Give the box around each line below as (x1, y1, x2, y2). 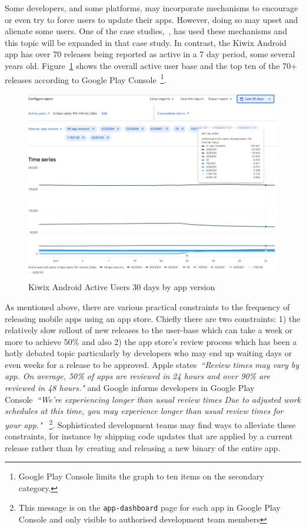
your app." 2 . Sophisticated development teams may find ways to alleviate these (5, 416, 296, 431)
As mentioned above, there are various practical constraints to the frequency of (5, 300, 290, 313)
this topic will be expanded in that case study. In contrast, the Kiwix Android (5, 36, 287, 48)
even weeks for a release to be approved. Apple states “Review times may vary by (5, 358, 300, 370)
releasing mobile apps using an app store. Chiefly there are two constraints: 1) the (5, 312, 301, 324)
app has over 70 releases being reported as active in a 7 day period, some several (5, 48, 295, 60)
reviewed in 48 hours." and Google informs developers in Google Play (5, 382, 255, 394)
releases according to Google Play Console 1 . (5, 71, 167, 86)
